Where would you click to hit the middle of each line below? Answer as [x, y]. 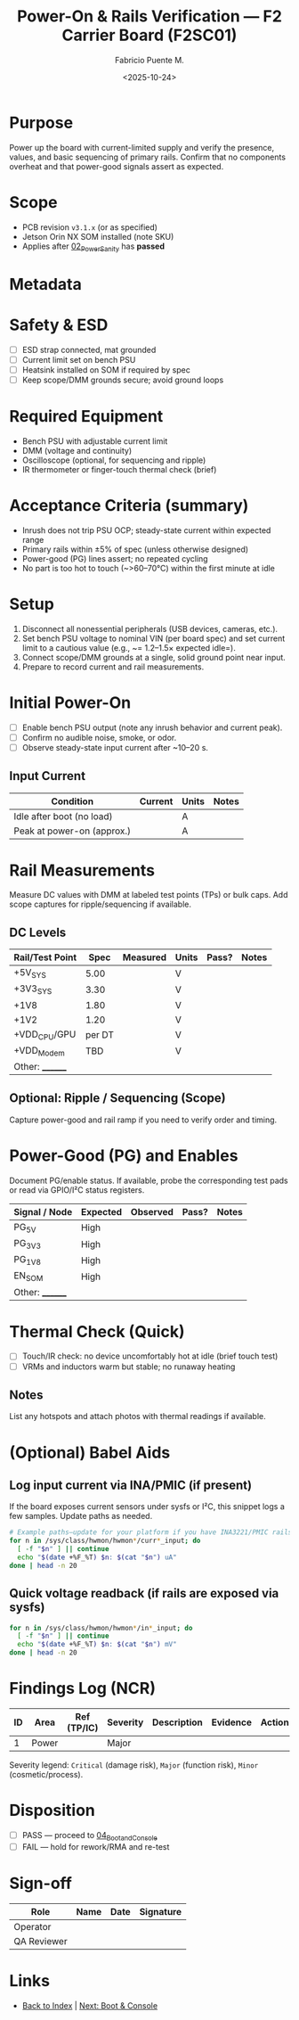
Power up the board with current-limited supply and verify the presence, [142, 147]
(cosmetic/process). [46, 1775]
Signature [161, 1911]
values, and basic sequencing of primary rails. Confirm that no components [148, 157]
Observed [152, 1211]
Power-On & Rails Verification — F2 [149, 16]
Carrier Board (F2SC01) [149, 35]
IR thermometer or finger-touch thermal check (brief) [119, 469]
